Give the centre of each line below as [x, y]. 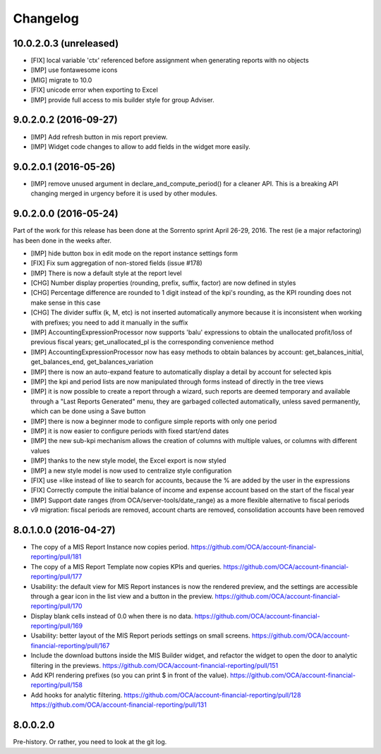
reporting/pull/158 [56, 685]
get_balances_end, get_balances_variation [92, 362]
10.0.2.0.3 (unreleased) [66, 43]
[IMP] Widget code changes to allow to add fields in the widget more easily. [140, 146]
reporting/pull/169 [57, 626]
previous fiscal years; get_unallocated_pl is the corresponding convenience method [152, 342]
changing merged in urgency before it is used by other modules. [124, 193]
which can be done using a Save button [88, 411]
